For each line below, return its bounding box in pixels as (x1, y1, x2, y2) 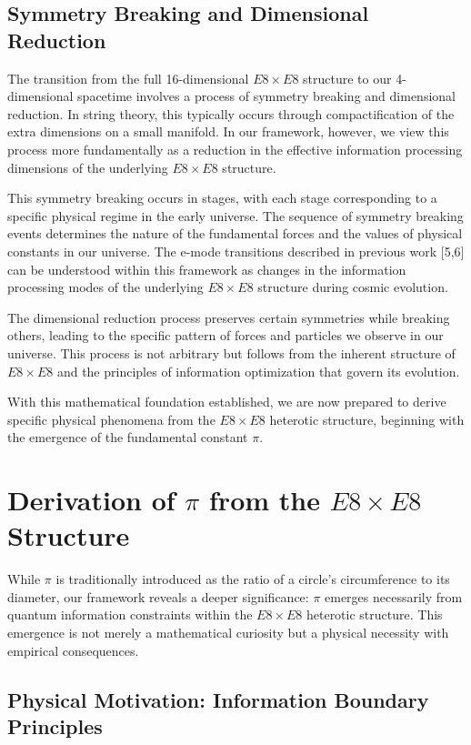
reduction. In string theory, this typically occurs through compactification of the (7, 104, 455, 123)
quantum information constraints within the (7, 605, 253, 624)
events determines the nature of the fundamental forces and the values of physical (7, 224, 463, 243)
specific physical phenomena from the (7, 409, 215, 428)
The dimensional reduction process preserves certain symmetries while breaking (7, 307, 450, 327)
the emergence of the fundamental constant (7, 428, 248, 447)
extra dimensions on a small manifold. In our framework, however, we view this (7, 122, 449, 141)
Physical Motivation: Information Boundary (7, 685, 429, 713)
